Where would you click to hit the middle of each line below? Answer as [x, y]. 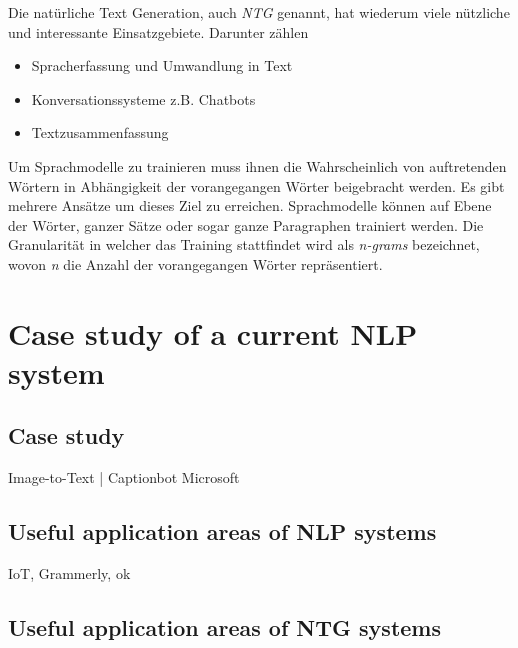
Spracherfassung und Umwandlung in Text [162, 65]
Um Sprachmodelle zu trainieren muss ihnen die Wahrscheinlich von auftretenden [257, 165]
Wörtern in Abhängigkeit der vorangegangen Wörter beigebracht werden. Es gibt [256, 185]
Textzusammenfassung [100, 132]
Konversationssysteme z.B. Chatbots [143, 98]
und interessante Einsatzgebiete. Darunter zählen [158, 31]
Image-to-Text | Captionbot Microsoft [124, 477]
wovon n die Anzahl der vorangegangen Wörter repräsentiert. [195, 263]
